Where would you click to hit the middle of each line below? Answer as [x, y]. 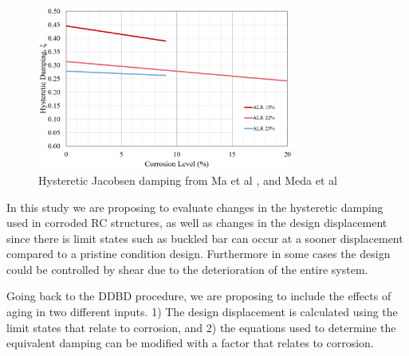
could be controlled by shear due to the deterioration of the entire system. [187, 269]
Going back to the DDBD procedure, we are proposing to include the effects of [199, 296]
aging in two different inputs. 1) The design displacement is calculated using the [202, 312]
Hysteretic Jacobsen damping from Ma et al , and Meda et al [188, 180]
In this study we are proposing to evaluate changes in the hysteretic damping [195, 207]
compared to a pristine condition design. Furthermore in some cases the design [199, 254]
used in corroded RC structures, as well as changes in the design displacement [197, 223]
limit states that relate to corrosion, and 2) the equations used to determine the [201, 327]
